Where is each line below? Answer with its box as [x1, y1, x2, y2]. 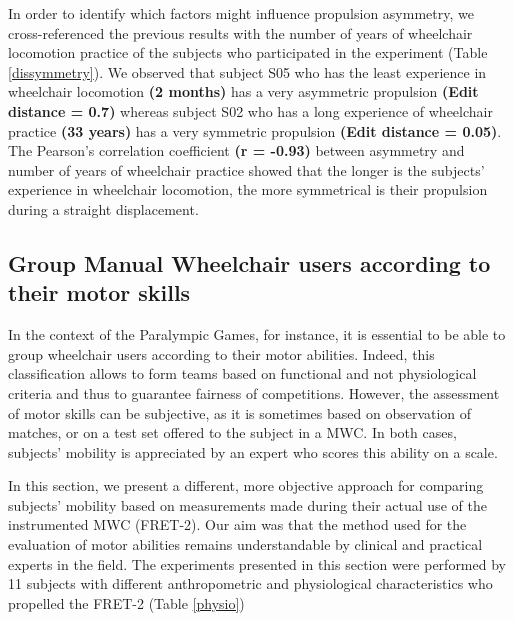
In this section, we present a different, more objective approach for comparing [8, 475, 484, 496]
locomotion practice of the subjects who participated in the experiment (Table [8, 42, 488, 63]
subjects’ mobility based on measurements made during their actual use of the [8, 494, 487, 515]
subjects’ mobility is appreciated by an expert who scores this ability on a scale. [8, 441, 498, 462]
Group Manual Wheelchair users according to [8, 247, 491, 278]
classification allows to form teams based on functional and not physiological [8, 363, 477, 384]
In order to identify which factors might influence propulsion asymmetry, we [8, 3, 474, 23]
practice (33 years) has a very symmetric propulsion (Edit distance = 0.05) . [8, 120, 502, 141]
